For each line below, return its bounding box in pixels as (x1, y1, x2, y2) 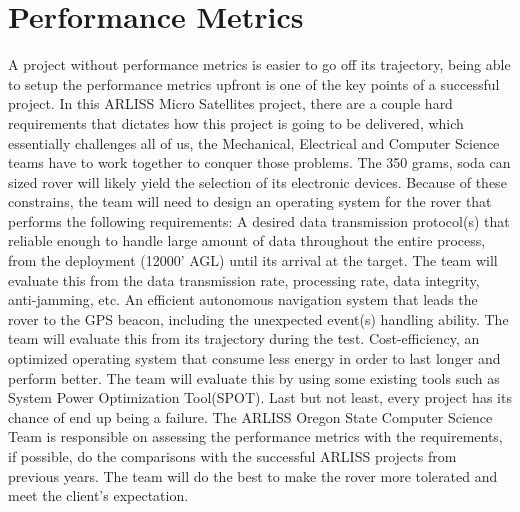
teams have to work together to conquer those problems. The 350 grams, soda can (8, 152, 511, 173)
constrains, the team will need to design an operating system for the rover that (8, 191, 492, 212)
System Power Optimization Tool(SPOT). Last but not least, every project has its (8, 387, 512, 408)
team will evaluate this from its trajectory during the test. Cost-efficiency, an (8, 328, 480, 349)
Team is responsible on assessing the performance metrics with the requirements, (8, 426, 503, 447)
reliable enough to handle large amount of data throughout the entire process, (8, 230, 486, 251)
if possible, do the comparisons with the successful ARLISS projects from (8, 446, 457, 466)
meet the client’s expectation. (8, 485, 189, 506)
